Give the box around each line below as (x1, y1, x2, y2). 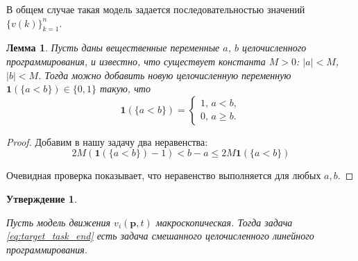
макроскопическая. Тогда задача (155, 214, 293, 229)
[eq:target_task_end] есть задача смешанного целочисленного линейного (6, 228, 314, 243)
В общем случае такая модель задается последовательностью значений (6, 2, 305, 16)
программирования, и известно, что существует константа (6, 53, 266, 68)
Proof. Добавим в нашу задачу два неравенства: (6, 134, 208, 149)
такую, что (99, 81, 151, 96)
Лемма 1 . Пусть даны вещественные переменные (6, 40, 220, 55)
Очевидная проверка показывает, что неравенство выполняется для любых (6, 168, 321, 183)
